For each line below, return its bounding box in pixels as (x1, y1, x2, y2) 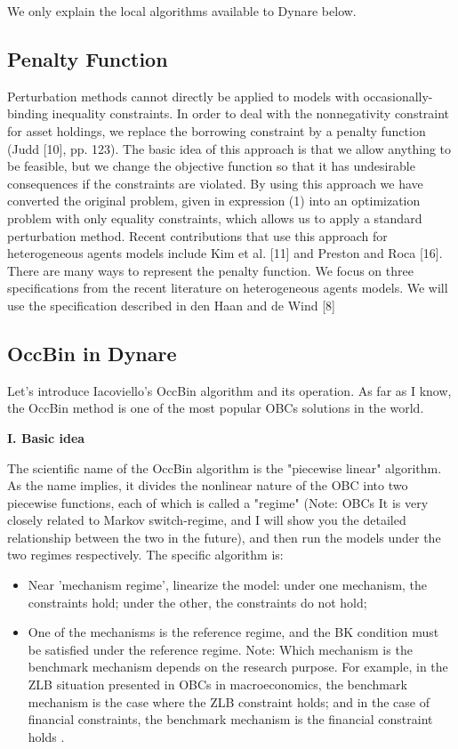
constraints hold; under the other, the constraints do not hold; (28, 592, 367, 611)
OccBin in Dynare (7, 339, 177, 366)
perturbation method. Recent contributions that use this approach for (7, 226, 388, 245)
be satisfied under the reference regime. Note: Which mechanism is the (28, 640, 413, 658)
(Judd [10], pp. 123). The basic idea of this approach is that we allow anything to (7, 139, 452, 157)
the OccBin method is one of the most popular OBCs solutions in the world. (7, 399, 424, 417)
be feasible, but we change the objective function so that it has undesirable (7, 157, 415, 175)
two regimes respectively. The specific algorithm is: (7, 545, 284, 564)
